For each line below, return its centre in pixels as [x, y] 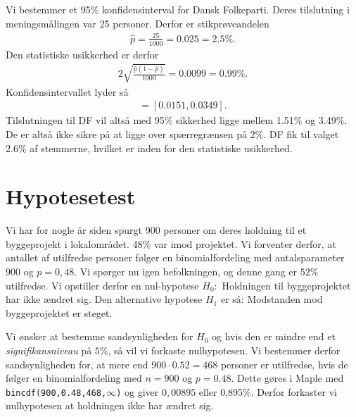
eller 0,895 [221, 391]
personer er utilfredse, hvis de [284, 364]
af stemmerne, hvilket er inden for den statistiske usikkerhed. [161, 148]
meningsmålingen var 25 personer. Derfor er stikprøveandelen [138, 23]
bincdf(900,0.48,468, [56, 393]
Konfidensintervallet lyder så [67, 91]
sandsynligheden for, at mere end [77, 364]
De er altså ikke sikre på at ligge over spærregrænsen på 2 [131, 133]
